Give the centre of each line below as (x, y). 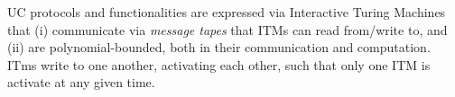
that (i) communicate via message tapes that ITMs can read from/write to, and (227, 29)
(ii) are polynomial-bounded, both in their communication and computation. (219, 47)
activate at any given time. (81, 82)
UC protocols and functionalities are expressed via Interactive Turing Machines (227, 12)
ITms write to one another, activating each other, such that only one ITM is (219, 64)
